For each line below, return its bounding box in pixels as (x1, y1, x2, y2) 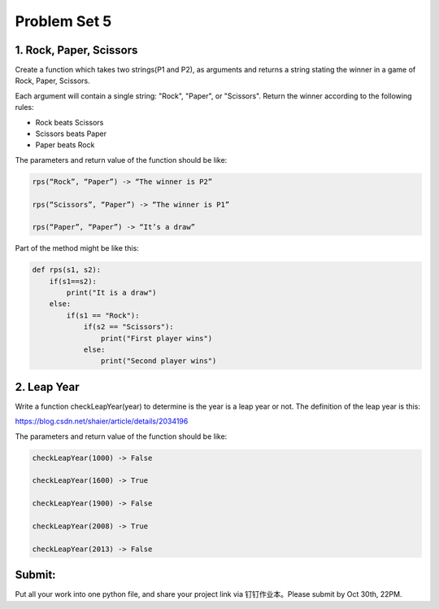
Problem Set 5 (15, 12, 112, 30)
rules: (15, 103, 34, 112)
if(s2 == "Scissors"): (83, 322, 174, 331)
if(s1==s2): (49, 277, 98, 286)
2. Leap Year (15, 379, 80, 394)
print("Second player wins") (100, 357, 217, 366)
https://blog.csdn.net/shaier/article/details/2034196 (15, 416, 189, 427)
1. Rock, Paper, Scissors (15, 43, 138, 57)
